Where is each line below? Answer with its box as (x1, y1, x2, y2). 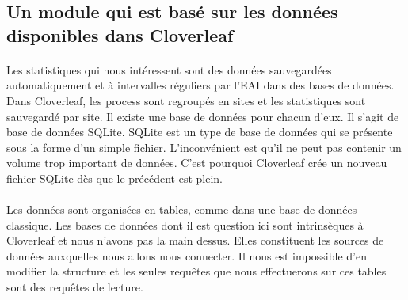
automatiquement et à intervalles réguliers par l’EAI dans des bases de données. (6, 77, 395, 93)
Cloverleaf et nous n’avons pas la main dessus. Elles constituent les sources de (6, 232, 384, 249)
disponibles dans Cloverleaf (6, 22, 234, 47)
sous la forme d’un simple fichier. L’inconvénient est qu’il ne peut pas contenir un (6, 139, 402, 155)
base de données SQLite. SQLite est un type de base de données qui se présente (6, 123, 393, 140)
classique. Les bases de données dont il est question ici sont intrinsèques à (6, 216, 364, 233)
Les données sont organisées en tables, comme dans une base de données (6, 201, 357, 218)
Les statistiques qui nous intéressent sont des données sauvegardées (6, 61, 332, 78)
